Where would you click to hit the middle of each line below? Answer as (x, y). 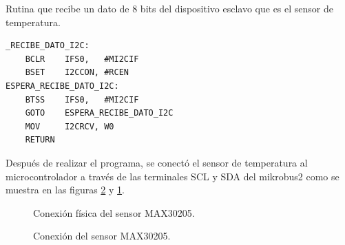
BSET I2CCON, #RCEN (77, 73)
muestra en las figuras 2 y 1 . (65, 190)
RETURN (40, 140)
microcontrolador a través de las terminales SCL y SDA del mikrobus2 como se (172, 176)
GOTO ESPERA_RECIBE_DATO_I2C (99, 113)
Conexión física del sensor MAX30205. (114, 212)
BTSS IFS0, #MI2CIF (82, 99)
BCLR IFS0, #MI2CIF (82, 59)
